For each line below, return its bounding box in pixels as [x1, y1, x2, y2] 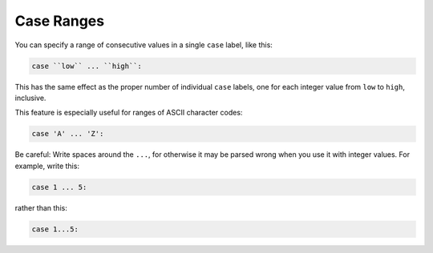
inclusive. [14, 93, 47, 102]
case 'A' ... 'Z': [31, 129, 104, 139]
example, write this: [14, 161, 80, 171]
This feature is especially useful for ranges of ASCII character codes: [14, 108, 243, 118]
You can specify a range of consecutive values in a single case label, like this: [14, 40, 273, 50]
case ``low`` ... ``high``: [31, 61, 142, 70]
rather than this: [14, 203, 67, 212]
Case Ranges [14, 12, 104, 30]
